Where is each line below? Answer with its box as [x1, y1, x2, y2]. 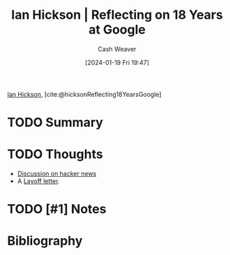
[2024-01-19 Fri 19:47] [84, 58, 150, 66]
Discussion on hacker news [17, 169, 97, 178]
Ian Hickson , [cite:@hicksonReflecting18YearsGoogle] [7, 90, 162, 98]
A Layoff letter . [17, 177, 60, 185]
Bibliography [7, 233, 83, 249]
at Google [88, 22, 146, 38]
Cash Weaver [98, 45, 137, 53]
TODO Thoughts [7, 146, 103, 162]
